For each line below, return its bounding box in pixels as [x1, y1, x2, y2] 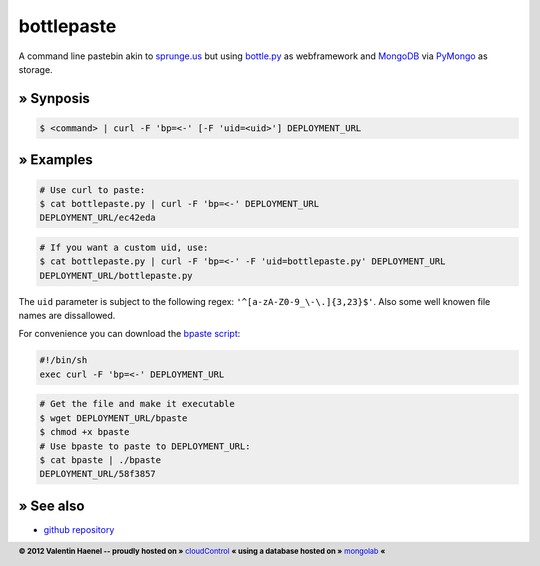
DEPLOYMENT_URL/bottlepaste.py [39, 270, 194, 281]
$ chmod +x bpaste [39, 426, 130, 438]
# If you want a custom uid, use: [39, 241, 209, 253]
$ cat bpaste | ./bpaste [39, 454, 162, 465]
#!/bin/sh [39, 355, 88, 366]
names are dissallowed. [18, 310, 116, 322]
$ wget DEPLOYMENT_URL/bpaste [39, 412, 188, 424]
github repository [43, 523, 115, 535]
